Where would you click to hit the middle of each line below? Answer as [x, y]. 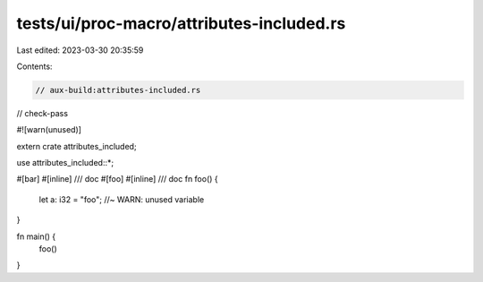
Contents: [34, 66]
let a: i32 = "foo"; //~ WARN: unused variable [122, 199]
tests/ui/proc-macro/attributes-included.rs [181, 23]
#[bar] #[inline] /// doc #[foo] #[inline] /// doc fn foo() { [117, 179]
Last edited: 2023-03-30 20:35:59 [80, 50]
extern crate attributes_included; [77, 146]
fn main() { [36, 236]
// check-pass [42, 113]
